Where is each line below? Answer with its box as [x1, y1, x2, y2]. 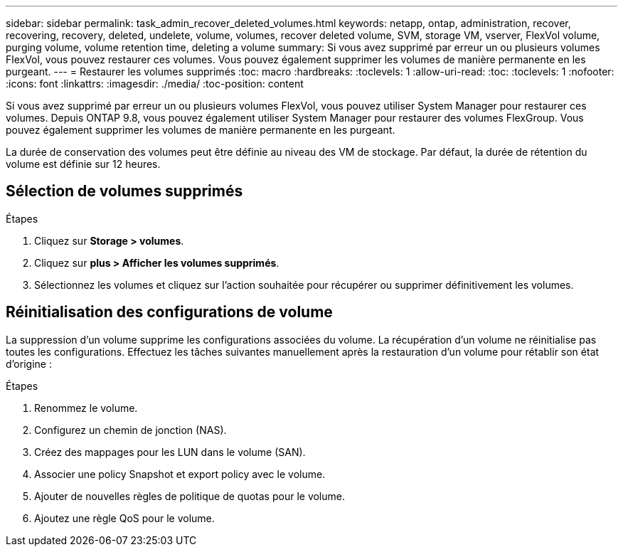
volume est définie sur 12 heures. [6, 158, 161, 170]
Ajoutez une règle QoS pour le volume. [34, 511, 215, 524]
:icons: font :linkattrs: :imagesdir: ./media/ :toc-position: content [6, 78, 304, 90]
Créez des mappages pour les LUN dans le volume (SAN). [34, 445, 306, 458]
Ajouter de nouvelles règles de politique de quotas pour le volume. [34, 489, 346, 502]
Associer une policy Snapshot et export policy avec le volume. [34, 467, 326, 480]
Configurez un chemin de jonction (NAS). [34, 423, 227, 436]
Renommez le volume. [34, 401, 138, 414]
